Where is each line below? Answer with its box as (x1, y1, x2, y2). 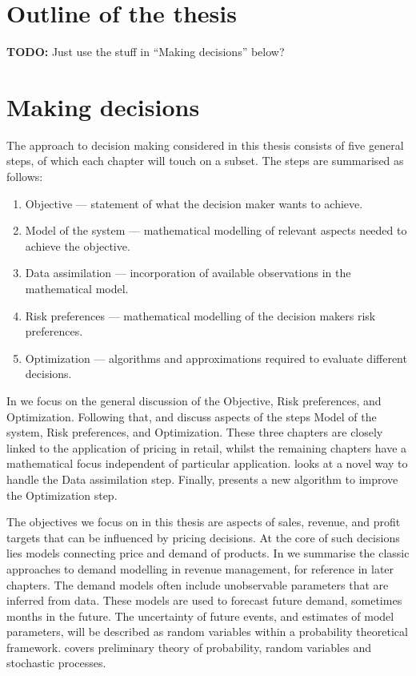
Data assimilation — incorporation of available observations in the (25, 264, 351, 281)
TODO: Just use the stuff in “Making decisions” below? (6, 43, 285, 60)
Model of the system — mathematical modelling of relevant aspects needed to (25, 222, 407, 239)
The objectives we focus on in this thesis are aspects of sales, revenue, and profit (6, 513, 401, 530)
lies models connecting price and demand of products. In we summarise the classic (6, 545, 410, 561)
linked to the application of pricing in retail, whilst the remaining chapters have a (6, 439, 407, 456)
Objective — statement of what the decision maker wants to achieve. (25, 195, 363, 211)
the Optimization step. (6, 486, 118, 503)
